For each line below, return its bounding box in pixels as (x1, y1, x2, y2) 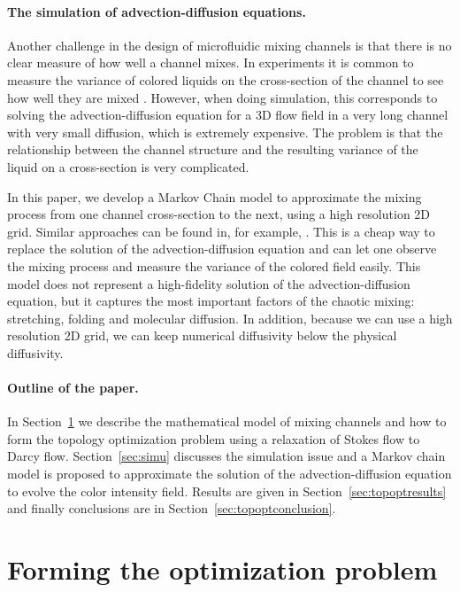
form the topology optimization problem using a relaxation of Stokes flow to (7, 429, 420, 448)
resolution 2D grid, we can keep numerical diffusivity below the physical (7, 326, 397, 345)
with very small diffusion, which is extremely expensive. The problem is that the (7, 122, 443, 141)
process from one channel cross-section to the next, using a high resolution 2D (7, 205, 431, 223)
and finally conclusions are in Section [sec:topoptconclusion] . (7, 499, 336, 518)
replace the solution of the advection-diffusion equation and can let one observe (7, 239, 437, 258)
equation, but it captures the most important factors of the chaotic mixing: (7, 292, 415, 310)
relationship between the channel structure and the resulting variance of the (7, 140, 418, 159)
